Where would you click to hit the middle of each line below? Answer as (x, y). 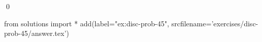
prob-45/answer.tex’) (37, 33)
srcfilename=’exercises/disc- (215, 23)
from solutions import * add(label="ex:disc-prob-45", (87, 23)
